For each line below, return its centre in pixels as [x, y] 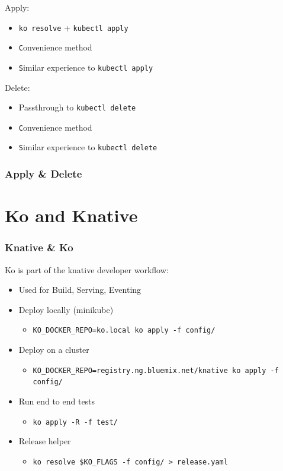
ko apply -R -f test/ [75, 422]
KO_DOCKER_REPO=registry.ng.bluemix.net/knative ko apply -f [156, 370]
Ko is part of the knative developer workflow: [87, 269]
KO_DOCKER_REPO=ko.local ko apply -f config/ [124, 331]
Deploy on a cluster [54, 349]
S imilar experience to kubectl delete [88, 147]
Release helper [45, 441]
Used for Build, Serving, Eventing [80, 290]
